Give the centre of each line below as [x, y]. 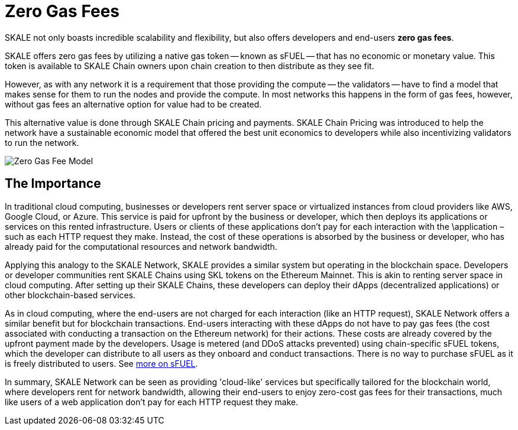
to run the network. [42, 142]
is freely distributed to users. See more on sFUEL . [101, 363]
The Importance [53, 184]
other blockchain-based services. [70, 295]
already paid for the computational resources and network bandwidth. [141, 246]
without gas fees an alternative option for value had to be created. [133, 104]
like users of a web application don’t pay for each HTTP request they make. [152, 402]
